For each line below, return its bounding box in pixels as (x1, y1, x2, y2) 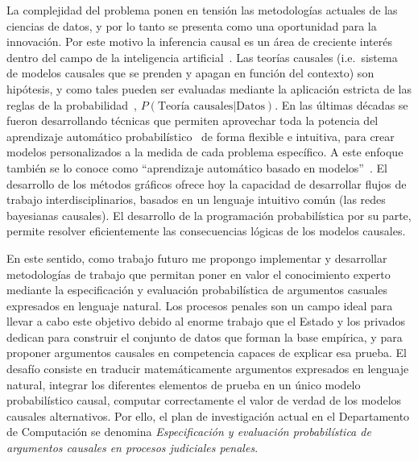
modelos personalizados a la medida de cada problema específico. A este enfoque (6, 143, 404, 160)
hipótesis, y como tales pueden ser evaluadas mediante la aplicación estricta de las (6, 80, 412, 97)
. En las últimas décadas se (275, 96, 408, 113)
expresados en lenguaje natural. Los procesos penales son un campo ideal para (6, 297, 393, 314)
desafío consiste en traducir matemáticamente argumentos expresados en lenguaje (6, 360, 409, 377)
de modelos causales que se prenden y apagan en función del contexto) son (6, 64, 375, 81)
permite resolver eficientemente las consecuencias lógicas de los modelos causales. (6, 222, 406, 239)
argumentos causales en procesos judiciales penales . (6, 439, 259, 456)
